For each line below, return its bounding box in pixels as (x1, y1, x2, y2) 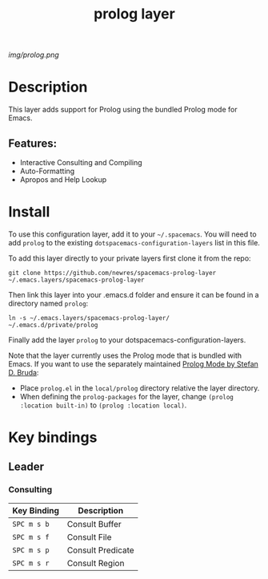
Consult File (66, 531, 112, 542)
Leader (8, 460, 45, 474)
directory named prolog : (8, 298, 89, 308)
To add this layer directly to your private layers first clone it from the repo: (8, 253, 251, 263)
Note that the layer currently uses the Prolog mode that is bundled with (8, 350, 242, 360)
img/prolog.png (8, 50, 60, 60)
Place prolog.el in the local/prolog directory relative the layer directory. (19, 383, 260, 393)
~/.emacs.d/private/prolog (8, 321, 98, 329)
